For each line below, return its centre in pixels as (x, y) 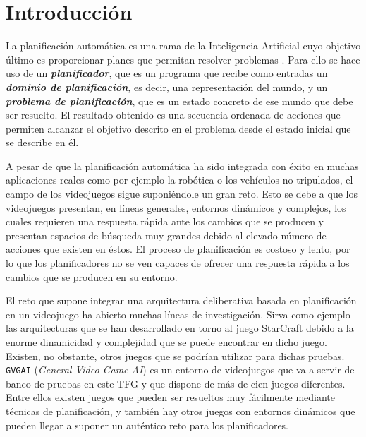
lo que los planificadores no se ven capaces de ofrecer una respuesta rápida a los (178, 263)
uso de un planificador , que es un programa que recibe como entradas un (167, 73)
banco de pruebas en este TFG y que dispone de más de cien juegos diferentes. (176, 383)
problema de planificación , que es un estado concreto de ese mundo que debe (179, 101)
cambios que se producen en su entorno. (92, 276)
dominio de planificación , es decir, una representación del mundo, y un (167, 86)
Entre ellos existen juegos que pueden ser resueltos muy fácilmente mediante (170, 397)
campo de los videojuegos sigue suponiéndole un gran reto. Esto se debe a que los (182, 194)
